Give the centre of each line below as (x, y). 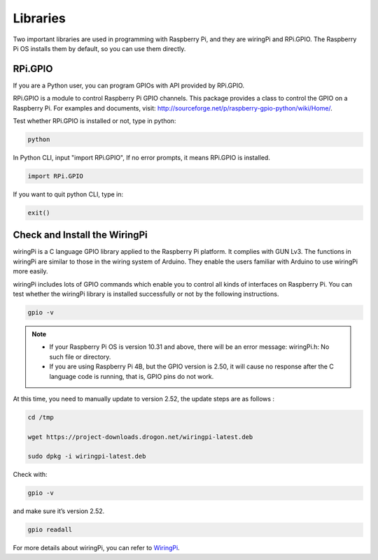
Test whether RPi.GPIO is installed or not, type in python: (94, 121)
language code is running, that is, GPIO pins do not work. (132, 376)
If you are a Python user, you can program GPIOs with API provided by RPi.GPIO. (129, 85)
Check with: (30, 475)
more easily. (30, 271)
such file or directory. (80, 357)
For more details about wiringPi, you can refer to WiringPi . (96, 548)
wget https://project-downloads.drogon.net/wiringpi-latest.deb (140, 437)
